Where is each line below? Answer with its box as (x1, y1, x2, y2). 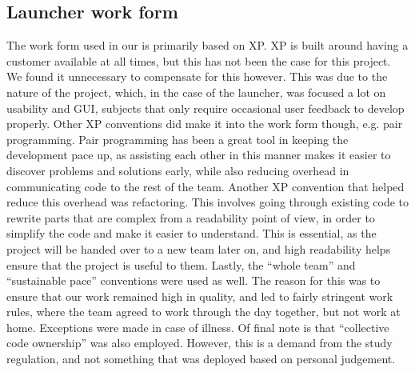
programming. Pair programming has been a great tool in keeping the (6, 130, 349, 147)
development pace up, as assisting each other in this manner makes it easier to (6, 146, 391, 163)
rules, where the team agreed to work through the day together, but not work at (6, 303, 401, 320)
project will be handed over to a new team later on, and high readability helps (6, 240, 391, 257)
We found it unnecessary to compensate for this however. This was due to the (6, 68, 388, 85)
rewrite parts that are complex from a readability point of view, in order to (6, 209, 375, 226)
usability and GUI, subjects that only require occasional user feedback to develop (6, 99, 405, 116)
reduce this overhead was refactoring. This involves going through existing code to (6, 194, 409, 210)
